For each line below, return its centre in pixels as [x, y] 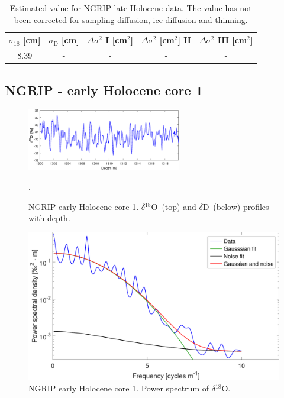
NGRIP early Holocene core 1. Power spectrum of [119, 388]
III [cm [232, 40]
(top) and [179, 206]
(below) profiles [241, 206]
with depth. [49, 218]
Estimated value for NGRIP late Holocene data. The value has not [131, 8]
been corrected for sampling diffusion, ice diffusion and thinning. [131, 19]
